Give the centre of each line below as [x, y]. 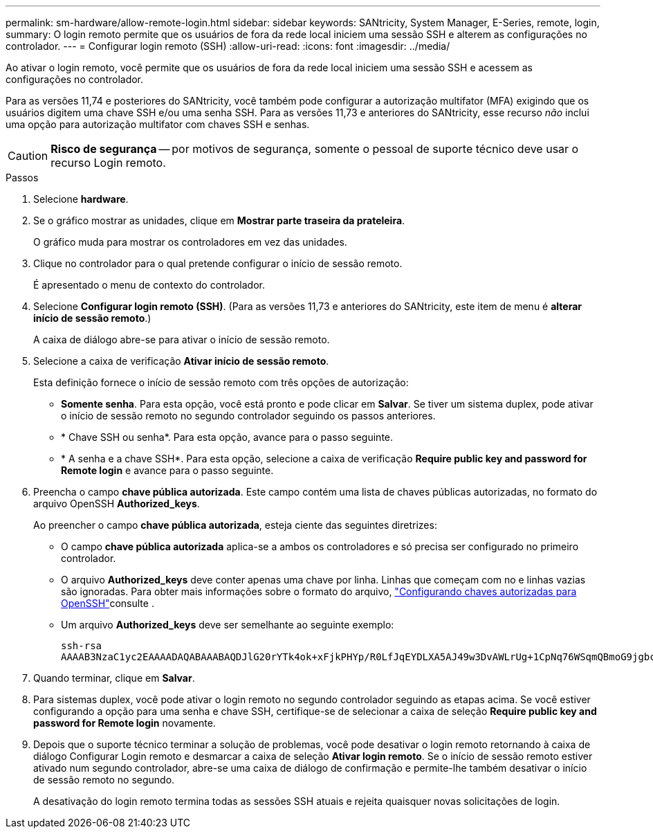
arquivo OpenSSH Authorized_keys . [117, 504]
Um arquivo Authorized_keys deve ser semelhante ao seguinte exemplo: [228, 625]
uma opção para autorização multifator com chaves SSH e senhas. [158, 124]
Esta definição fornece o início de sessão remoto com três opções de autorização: [221, 382]
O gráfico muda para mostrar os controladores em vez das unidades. [190, 242]
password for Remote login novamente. [125, 723]
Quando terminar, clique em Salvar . [114, 678]
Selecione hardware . [81, 199]
